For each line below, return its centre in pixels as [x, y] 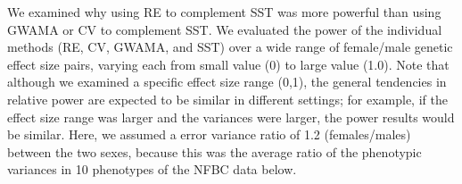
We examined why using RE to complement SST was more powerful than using [224, 12]
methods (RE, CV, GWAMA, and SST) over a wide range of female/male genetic [230, 47]
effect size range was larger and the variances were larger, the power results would [231, 117]
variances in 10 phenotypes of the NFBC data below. [152, 169]
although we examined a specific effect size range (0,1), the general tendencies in [227, 82]
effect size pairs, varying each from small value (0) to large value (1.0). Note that [228, 64]
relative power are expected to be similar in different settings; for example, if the [227, 99]
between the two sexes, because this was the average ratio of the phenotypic [214, 151]
